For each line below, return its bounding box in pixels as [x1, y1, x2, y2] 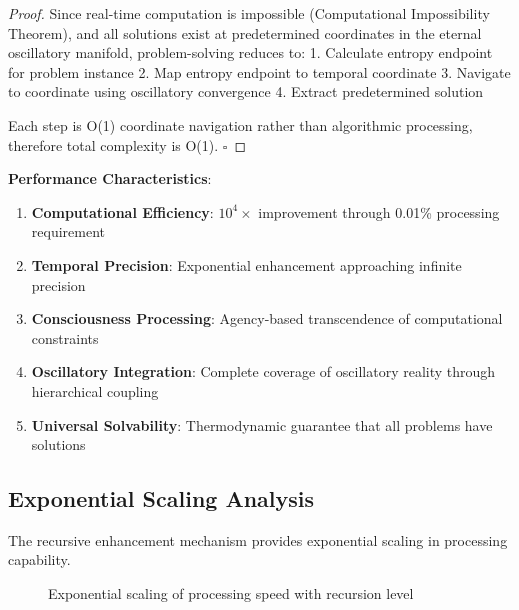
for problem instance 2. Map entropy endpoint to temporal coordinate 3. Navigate [8, 61, 511, 82]
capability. [8, 549, 71, 570]
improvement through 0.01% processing [258, 201, 500, 222]
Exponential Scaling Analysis [8, 483, 315, 514]
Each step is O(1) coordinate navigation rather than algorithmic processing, [8, 114, 473, 135]
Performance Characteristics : [8, 168, 212, 189]
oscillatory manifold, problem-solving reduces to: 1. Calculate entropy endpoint [8, 42, 493, 63]
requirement [31, 221, 105, 242]
